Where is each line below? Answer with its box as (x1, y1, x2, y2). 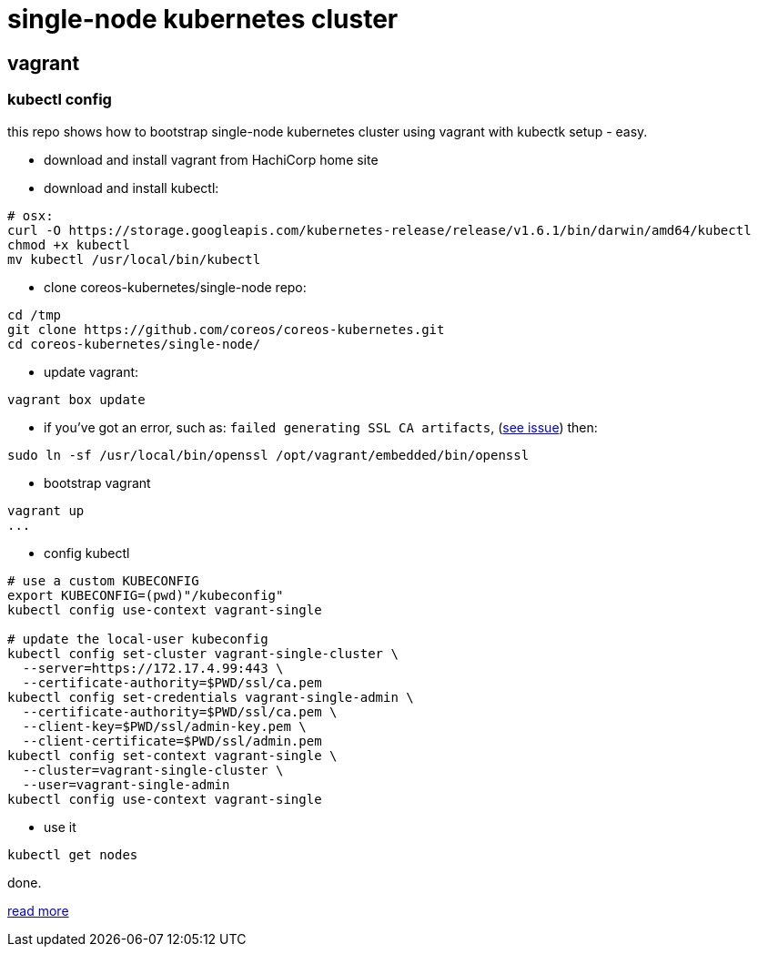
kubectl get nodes (7, 847, 138, 862)
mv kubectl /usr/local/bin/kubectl (7, 251, 261, 267)
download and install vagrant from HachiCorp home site (44, 151, 379, 167)
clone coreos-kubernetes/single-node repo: (44, 279, 307, 295)
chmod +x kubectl (7, 237, 130, 252)
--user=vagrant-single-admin (22, 776, 230, 792)
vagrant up (7, 502, 85, 518)
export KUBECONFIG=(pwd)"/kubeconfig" (7, 587, 284, 603)
